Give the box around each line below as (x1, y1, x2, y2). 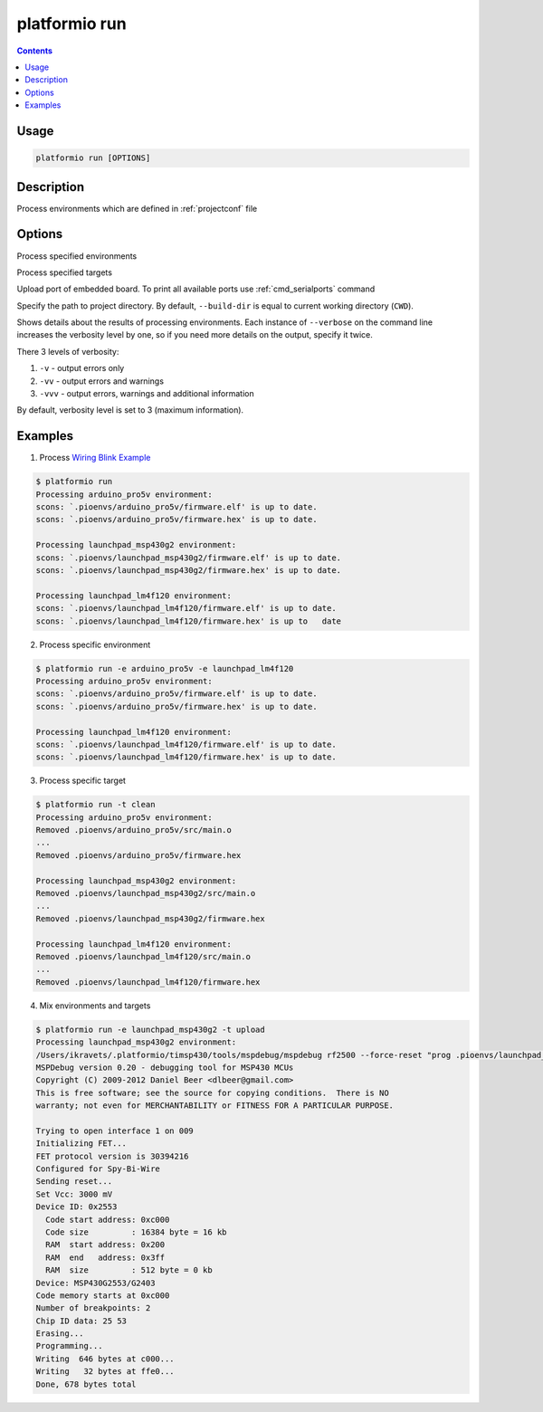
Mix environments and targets (39, 1000, 151, 1011)
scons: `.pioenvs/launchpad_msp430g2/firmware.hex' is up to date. (35, 566, 342, 576)
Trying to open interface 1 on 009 (35, 1125, 194, 1136)
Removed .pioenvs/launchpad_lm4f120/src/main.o (35, 951, 251, 961)
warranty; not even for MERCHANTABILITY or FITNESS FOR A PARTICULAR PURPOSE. (35, 1101, 394, 1111)
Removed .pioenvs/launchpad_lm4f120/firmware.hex (35, 977, 261, 987)
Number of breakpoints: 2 (35, 1303, 151, 1313)
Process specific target (39, 775, 127, 787)
